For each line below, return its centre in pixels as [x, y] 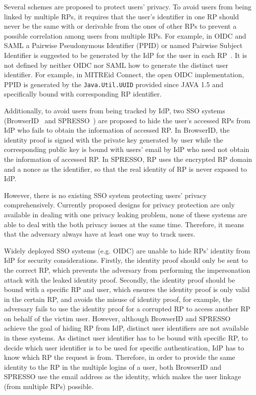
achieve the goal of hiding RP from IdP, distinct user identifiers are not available [127, 328]
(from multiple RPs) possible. [49, 386]
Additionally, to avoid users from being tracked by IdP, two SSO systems [115, 110]
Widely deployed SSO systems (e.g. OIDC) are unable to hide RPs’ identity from [127, 250]
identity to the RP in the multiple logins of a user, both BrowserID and [113, 367]
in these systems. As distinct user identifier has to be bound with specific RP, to [126, 338]
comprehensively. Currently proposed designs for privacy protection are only [120, 205]
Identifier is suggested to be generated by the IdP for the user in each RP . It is [126, 55]
